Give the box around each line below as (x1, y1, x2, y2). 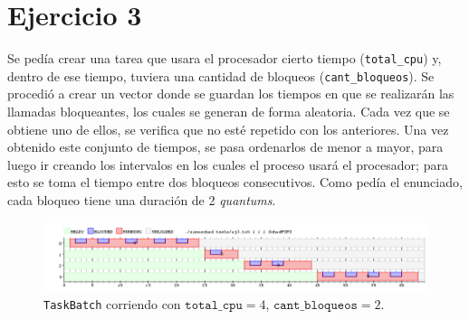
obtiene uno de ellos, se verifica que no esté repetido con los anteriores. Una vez (7, 119, 449, 138)
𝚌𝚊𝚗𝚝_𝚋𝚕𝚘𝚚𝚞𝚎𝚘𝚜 (273, 299, 358, 313)
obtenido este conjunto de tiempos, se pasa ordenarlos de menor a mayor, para (7, 137, 444, 156)
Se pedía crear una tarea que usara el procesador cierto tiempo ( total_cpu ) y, (7, 49, 442, 68)
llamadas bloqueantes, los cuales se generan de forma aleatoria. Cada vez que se (7, 102, 450, 121)
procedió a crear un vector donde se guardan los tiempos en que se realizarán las (7, 84, 455, 103)
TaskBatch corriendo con (43, 295, 181, 314)
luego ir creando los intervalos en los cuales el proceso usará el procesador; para (7, 155, 448, 174)
